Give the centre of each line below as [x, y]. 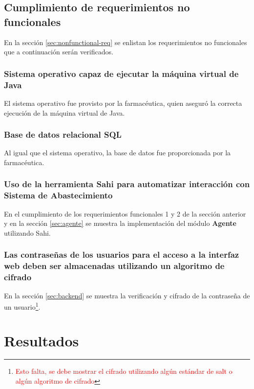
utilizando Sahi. [27, 232]
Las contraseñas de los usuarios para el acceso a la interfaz [122, 255]
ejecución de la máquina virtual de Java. [64, 112]
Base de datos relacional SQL [63, 134]
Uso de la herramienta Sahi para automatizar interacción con [127, 184]
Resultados [42, 340]
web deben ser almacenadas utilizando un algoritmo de [114, 266]
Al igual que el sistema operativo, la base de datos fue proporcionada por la [117, 153]
